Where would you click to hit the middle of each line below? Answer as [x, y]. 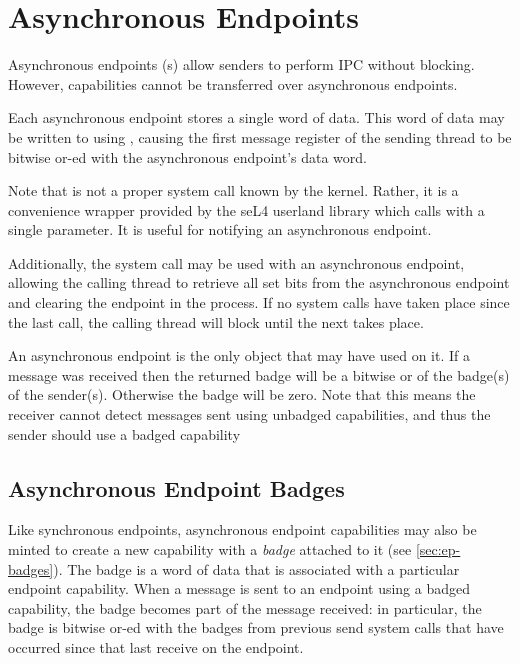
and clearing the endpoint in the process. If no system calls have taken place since [259, 302]
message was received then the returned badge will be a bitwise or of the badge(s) [259, 374]
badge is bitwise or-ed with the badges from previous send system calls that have [256, 627]
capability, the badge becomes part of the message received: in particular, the [245, 607]
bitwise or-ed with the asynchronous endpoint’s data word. [188, 156]
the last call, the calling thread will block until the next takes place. [216, 321]
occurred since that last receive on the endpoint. [156, 646]
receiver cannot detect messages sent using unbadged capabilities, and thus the [249, 414]
